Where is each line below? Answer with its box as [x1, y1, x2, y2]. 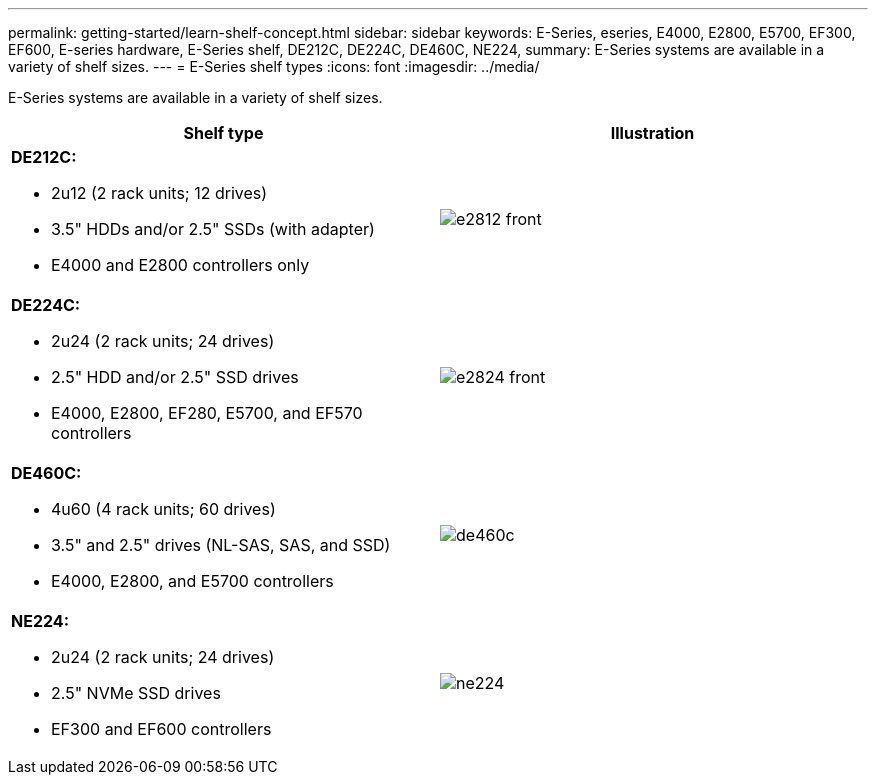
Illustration [610, 123, 695, 143]
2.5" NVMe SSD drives [51, 683, 221, 703]
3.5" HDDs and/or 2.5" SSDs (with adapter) [51, 219, 375, 239]
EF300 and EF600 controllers [51, 719, 272, 739]
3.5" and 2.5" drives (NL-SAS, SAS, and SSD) [51, 535, 391, 555]
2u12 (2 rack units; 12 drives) [51, 183, 268, 203]
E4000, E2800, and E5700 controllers [51, 571, 334, 591]
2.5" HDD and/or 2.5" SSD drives [51, 367, 299, 387]
